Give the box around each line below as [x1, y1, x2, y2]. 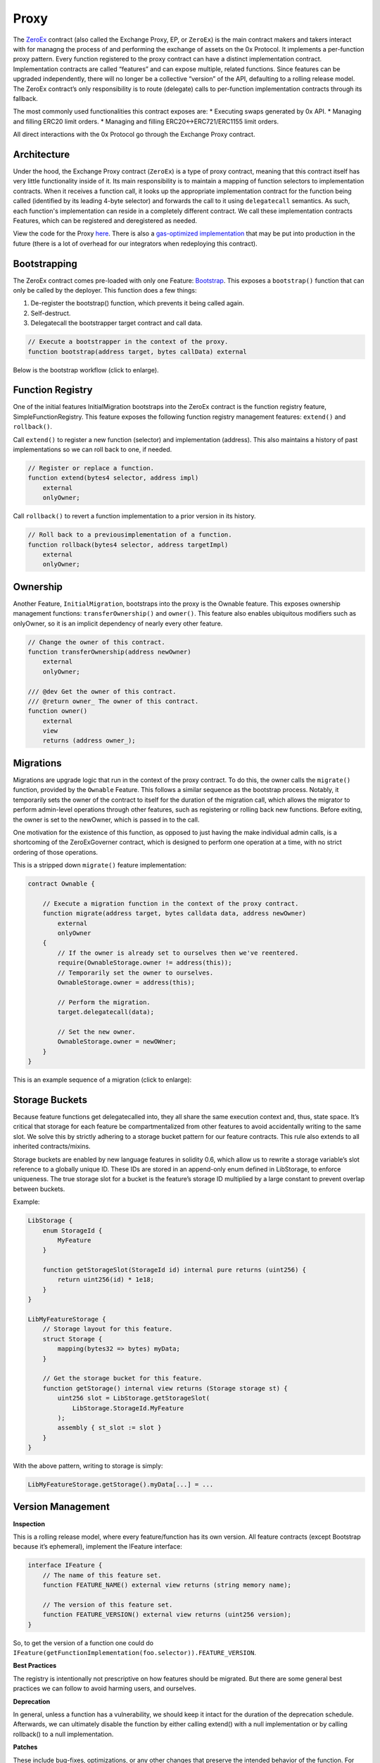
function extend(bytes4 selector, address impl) [27, 474, 199, 482]
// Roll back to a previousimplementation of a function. [27, 531, 232, 539]
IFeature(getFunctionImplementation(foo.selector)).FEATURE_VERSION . [13, 1649, 256, 1657]
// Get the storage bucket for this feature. [42, 1374, 203, 1382]
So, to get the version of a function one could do [13, 1638, 154, 1647]
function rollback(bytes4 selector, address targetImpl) [27, 540, 229, 549]
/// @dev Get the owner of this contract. [27, 688, 177, 695]
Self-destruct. [30, 309, 71, 317]
